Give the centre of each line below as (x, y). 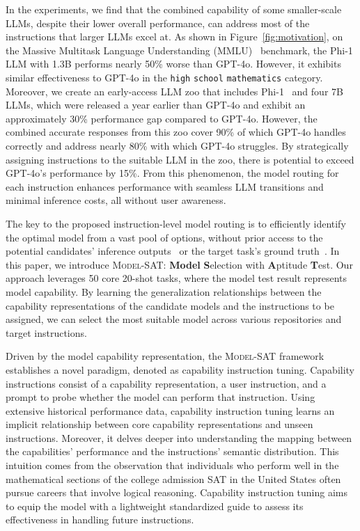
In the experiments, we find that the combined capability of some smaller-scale (174, 9)
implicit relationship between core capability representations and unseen (159, 424)
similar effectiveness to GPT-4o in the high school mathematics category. (164, 77)
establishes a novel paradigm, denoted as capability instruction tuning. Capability (180, 369)
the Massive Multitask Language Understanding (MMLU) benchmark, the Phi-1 (179, 50)
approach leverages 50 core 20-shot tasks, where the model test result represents (177, 278)
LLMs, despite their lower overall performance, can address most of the (158, 23)
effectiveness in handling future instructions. (100, 520)
